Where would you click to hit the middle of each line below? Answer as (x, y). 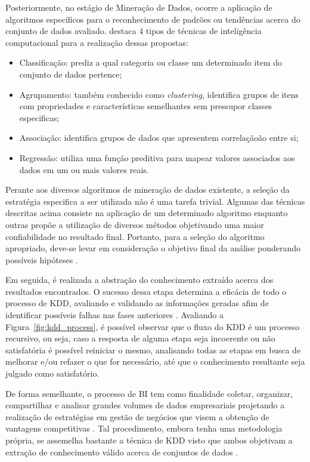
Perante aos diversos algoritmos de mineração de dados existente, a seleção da (148, 190)
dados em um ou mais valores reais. (84, 169)
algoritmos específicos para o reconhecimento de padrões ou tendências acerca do (153, 19)
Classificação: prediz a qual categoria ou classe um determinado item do (151, 62)
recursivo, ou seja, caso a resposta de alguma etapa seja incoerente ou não (140, 338)
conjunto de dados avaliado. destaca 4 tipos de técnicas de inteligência (134, 31)
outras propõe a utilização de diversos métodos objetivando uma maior (135, 224)
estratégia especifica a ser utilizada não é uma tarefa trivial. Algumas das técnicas (155, 201)
